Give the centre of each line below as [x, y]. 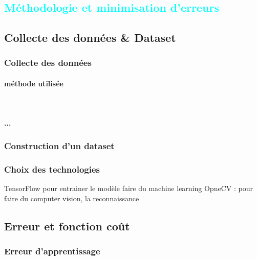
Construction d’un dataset [59, 145]
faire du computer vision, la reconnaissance [72, 198]
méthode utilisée [34, 83]
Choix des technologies [52, 169]
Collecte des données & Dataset [90, 38]
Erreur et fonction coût [67, 226]
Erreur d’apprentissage [52, 251]
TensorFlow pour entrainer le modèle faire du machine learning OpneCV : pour [128, 188]
